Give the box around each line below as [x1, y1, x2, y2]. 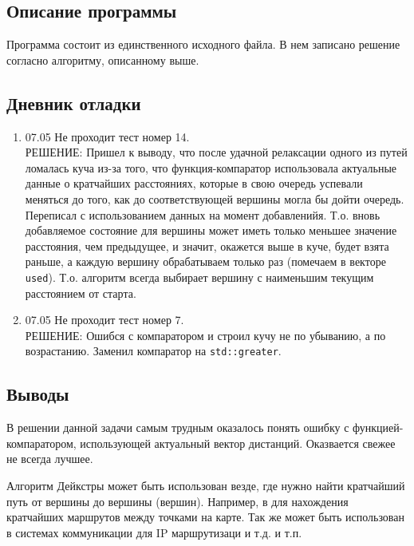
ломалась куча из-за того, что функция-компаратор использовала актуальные [25, 159, 397, 176]
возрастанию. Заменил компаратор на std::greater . [25, 342, 282, 359]
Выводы [6, 382, 69, 406]
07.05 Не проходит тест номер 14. [25, 128, 190, 144]
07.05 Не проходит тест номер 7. [25, 311, 184, 328]
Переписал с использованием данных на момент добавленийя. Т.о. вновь [25, 206, 380, 223]
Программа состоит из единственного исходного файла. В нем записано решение [6, 36, 400, 53]
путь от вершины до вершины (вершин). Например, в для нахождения [6, 493, 349, 509]
